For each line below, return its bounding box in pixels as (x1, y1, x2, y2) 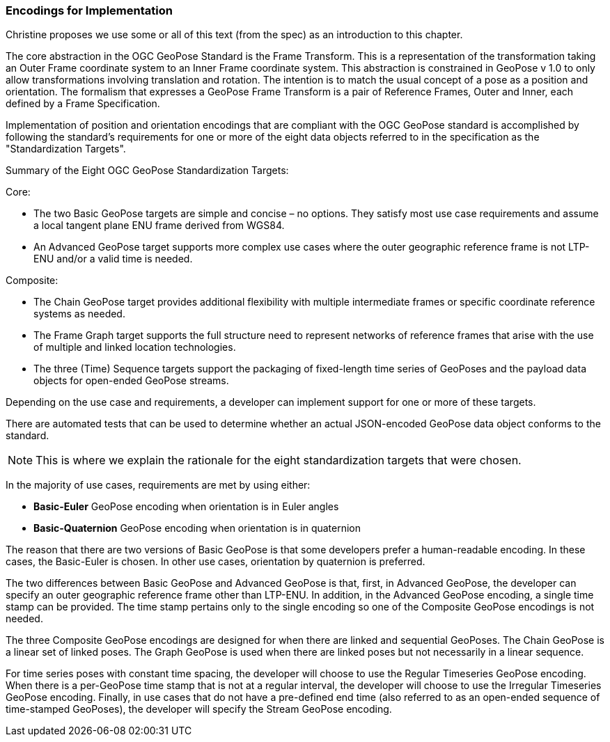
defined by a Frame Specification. (6, 97, 160, 110)
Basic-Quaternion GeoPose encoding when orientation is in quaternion (33, 522, 361, 535)
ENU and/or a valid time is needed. (33, 253, 193, 265)
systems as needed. (33, 308, 125, 320)
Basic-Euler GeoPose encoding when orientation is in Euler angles (33, 500, 339, 513)
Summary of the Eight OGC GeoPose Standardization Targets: (6, 164, 289, 177)
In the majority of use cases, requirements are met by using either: (6, 479, 311, 491)
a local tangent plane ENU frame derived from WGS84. (33, 219, 285, 232)
